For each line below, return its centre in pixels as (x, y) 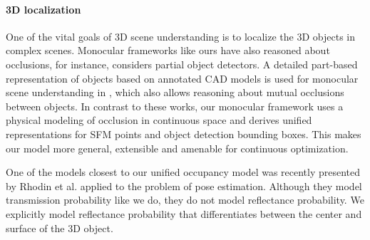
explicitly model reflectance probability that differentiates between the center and (184, 213)
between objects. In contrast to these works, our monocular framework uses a (175, 106)
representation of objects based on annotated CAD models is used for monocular (182, 78)
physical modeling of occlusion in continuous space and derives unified (159, 120)
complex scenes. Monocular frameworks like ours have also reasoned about (168, 50)
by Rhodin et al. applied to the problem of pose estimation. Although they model (184, 186)
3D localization (43, 9)
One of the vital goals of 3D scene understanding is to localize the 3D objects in (181, 36)
